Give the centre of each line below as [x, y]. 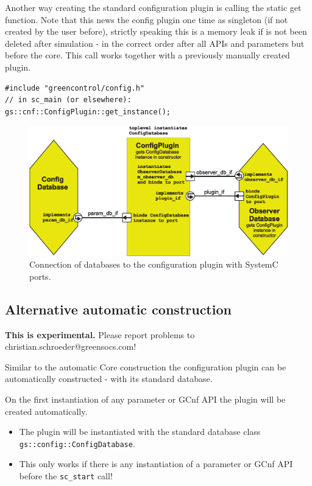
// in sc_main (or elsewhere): [68, 100]
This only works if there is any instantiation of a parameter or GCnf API [156, 464]
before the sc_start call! [66, 475]
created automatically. [46, 411]
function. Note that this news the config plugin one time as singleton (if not [147, 19]
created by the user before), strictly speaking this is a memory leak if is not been [156, 31]
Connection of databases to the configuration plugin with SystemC [154, 264]
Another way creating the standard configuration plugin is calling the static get [153, 7]
